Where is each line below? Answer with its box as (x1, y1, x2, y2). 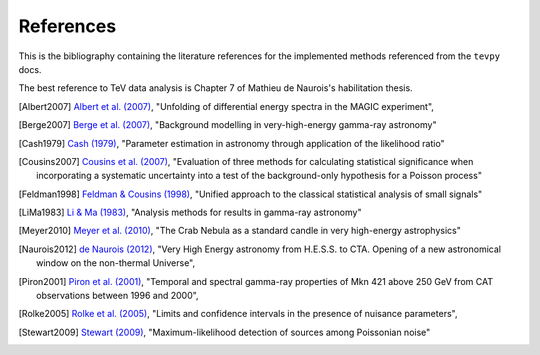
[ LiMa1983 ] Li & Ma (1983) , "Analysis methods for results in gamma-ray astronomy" (18, 206, 362, 219)
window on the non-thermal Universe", (36, 257, 195, 269)
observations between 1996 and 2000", (36, 290, 199, 302)
